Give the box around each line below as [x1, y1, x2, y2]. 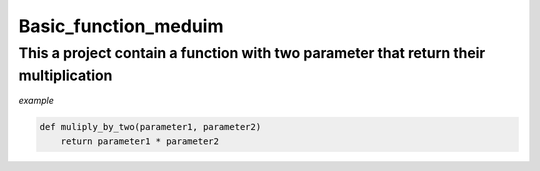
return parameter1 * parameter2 [60, 135, 220, 147]
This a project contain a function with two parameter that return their [18, 44, 486, 62]
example [18, 95, 54, 107]
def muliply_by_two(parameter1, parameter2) [39, 121, 262, 133]
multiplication [18, 66, 113, 85]
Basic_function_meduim [18, 15, 224, 37]
